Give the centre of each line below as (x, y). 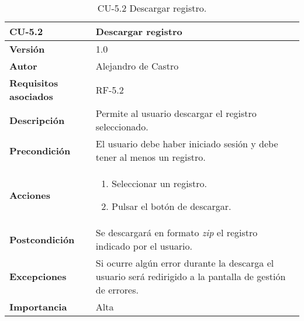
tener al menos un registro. (151, 157)
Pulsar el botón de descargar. (172, 206)
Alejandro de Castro (137, 66)
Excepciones (38, 276)
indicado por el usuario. (144, 246)
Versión (27, 49)
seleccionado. (122, 127)
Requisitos (34, 83)
